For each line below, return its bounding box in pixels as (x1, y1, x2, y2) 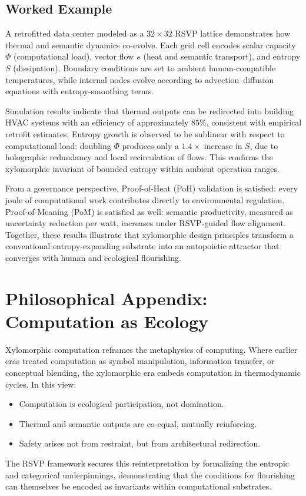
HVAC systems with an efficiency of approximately (5, 116, 189, 128)
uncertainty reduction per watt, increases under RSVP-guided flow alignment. (5, 217, 286, 229)
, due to (250, 139, 278, 151)
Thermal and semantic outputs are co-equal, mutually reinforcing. (19, 417, 257, 429)
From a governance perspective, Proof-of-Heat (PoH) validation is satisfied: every (5, 182, 298, 194)
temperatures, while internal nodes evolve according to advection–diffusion (5, 73, 274, 85)
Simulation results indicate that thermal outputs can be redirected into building (5, 104, 294, 117)
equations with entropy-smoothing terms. (5, 85, 154, 97)
